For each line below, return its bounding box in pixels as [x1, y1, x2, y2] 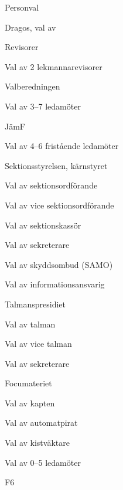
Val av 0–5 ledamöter [5, 456, 81, 468]
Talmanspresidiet [5, 297, 66, 310]
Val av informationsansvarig [5, 278, 105, 290]
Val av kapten [5, 396, 55, 409]
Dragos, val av [5, 21, 56, 33]
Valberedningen [5, 80, 60, 92]
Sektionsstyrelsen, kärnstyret [5, 159, 108, 171]
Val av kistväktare [5, 436, 70, 449]
